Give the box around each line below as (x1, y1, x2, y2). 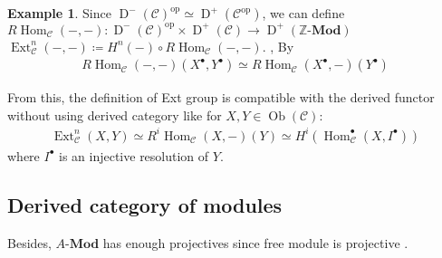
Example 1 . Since (7, 4, 111, 22)
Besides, (7, 233, 52, 252)
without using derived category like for (7, 105, 222, 124)
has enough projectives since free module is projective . (102, 233, 408, 252)
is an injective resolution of (59, 146, 209, 165)
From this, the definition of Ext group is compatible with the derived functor (7, 88, 435, 107)
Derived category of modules (7, 190, 283, 218)
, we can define (262, 4, 345, 22)
